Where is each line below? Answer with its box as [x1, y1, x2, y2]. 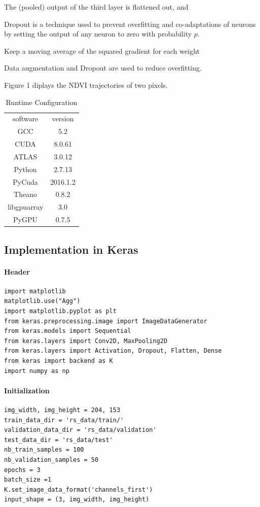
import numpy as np [4, 367, 69, 375]
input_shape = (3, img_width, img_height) [4, 496, 150, 503]
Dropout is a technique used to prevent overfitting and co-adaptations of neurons [4, 18, 256, 29]
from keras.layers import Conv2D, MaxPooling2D [4, 337, 168, 345]
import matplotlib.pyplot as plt [4, 308, 117, 315]
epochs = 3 [4, 466, 41, 474]
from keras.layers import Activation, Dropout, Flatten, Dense [4, 347, 222, 355]
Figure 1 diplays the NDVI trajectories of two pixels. [4, 79, 168, 90]
